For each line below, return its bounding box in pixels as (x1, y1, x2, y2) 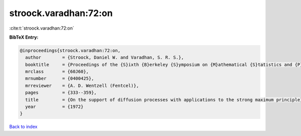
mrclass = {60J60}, (25, 69, 89, 75)
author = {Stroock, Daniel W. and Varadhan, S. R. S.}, (25, 55, 184, 60)
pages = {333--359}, (25, 90, 97, 95)
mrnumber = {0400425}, (25, 76, 94, 81)
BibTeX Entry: (9, 34, 39, 40)
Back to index (9, 123, 38, 130)
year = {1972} (25, 104, 84, 110)
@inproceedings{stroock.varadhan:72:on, (20, 48, 120, 53)
